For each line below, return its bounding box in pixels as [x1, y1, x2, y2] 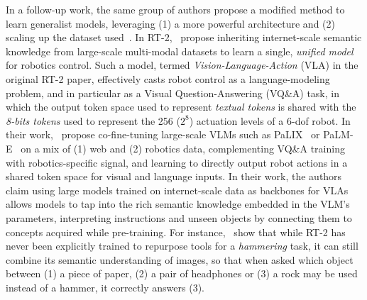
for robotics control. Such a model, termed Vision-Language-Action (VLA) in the [6, 57, 358, 72]
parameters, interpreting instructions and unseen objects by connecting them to [6, 210, 352, 225]
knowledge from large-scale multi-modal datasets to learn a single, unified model [6, 43, 354, 58]
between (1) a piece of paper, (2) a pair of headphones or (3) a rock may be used [6, 266, 358, 281]
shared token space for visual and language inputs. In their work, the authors [6, 169, 342, 184]
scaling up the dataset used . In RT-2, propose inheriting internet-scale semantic [6, 30, 362, 45]
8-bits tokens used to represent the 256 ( [6, 113, 180, 128]
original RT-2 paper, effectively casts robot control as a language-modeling [6, 71, 330, 86]
